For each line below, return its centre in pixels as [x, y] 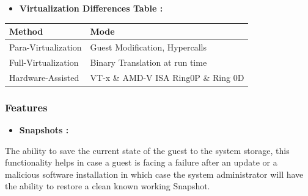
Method [26, 31]
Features [26, 107]
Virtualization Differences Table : [91, 8]
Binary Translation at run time [148, 62]
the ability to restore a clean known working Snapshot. [108, 186]
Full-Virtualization [44, 62]
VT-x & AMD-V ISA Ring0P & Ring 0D [167, 77]
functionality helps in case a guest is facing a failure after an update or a [141, 162]
